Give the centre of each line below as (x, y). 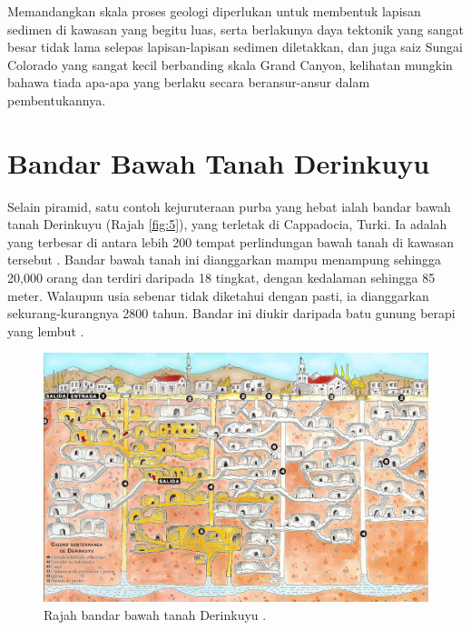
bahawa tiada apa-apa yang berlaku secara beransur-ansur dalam (189, 82)
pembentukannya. (57, 100)
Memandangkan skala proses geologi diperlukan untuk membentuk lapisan (214, 11)
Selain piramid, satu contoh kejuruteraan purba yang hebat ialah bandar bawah (229, 206)
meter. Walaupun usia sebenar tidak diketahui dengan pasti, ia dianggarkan (218, 295)
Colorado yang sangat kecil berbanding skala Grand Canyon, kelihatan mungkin (230, 64)
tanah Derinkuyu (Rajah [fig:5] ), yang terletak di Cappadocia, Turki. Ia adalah (227, 224)
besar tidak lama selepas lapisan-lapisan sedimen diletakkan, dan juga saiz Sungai (235, 47)
